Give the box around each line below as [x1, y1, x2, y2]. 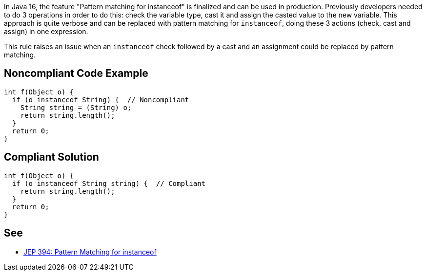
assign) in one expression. [4, 27, 88, 36]
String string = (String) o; [20, 103, 132, 111]
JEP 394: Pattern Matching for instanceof [23, 247, 157, 256]
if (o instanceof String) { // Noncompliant [12, 95, 189, 104]
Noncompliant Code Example [4, 67, 148, 80]
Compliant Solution [4, 151, 99, 164]
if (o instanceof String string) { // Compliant [12, 179, 206, 187]
